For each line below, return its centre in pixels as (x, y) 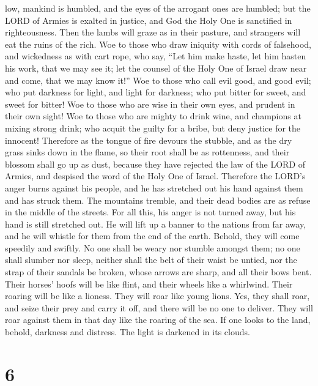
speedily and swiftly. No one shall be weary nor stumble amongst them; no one (153, 247)
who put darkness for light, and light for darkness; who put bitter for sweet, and (156, 92)
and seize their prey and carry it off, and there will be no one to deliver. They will (159, 307)
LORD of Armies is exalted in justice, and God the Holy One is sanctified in (149, 20)
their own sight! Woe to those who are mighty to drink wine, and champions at (153, 116)
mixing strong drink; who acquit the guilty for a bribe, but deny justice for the (153, 128)
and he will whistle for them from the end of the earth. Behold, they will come (152, 236)
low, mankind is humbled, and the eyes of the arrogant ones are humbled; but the (158, 8)
